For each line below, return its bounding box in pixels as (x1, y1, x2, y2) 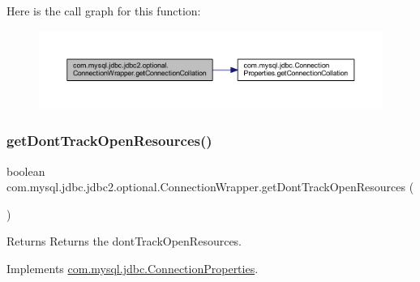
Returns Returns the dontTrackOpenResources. (6, 233, 242, 250)
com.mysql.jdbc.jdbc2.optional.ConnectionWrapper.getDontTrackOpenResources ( (6, 178, 414, 195)
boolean (6, 162, 45, 179)
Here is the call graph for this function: (6, 2, 201, 19)
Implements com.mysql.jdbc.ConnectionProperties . (6, 260, 259, 277)
